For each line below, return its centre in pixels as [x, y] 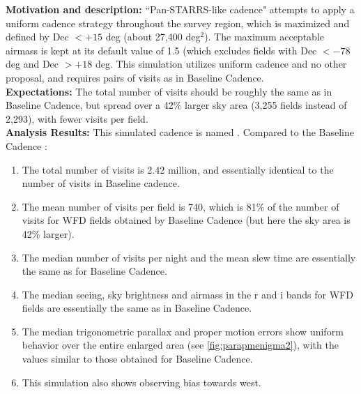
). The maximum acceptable [264, 37]
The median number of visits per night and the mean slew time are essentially [189, 257]
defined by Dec [37, 37]
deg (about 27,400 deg [153, 37]
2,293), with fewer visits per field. [77, 118]
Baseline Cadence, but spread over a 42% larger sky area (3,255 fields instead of [176, 105]
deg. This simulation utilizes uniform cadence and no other [221, 64]
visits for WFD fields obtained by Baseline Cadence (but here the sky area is [186, 220]
